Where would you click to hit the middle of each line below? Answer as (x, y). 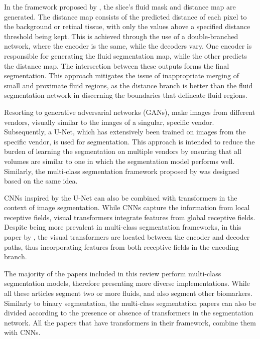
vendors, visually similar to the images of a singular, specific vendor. (109, 122)
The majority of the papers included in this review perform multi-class (113, 273)
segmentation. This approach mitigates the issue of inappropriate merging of (121, 75)
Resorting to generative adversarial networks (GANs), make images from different (130, 112)
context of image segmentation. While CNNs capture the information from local (127, 207)
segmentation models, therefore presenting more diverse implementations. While (127, 283)
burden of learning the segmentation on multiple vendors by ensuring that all (123, 151)
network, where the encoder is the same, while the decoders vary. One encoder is (128, 46)
